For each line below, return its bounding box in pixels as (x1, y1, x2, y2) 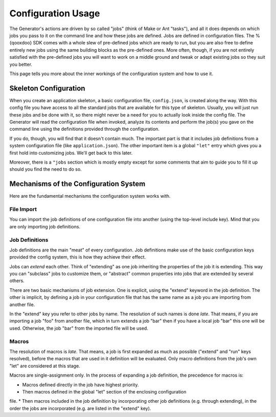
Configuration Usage (9, 8, 100, 19)
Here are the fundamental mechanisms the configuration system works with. (9, 193, 171, 199)
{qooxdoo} (9, 40, 32, 46)
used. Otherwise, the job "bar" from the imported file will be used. (9, 325, 148, 331)
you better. (9, 61, 33, 67)
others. (9, 277, 25, 284)
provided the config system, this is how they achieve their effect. (9, 254, 146, 260)
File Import (9, 205, 37, 213)
